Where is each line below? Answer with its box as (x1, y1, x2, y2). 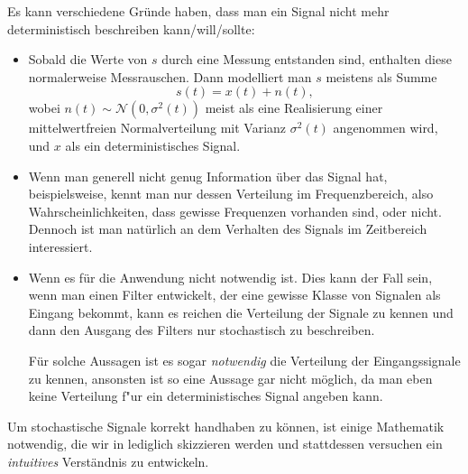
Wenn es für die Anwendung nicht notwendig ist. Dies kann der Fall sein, (28, 267, 433, 286)
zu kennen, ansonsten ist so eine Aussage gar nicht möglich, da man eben (28, 368, 433, 387)
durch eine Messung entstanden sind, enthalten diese (161, 50, 452, 69)
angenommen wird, (333, 118, 438, 137)
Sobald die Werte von (28, 50, 148, 69)
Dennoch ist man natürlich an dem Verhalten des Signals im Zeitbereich (28, 219, 427, 238)
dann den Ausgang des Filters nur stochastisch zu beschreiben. (28, 321, 375, 339)
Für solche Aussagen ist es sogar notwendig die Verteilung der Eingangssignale (28, 350, 461, 369)
